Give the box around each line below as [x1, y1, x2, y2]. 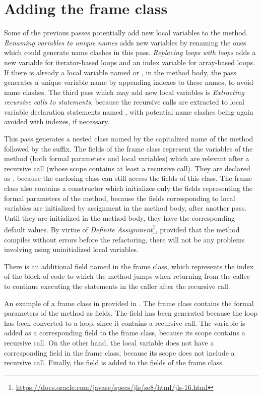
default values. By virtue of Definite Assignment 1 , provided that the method [4, 223, 240, 235]
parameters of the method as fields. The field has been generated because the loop [4, 308, 258, 318]
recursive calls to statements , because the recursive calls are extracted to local [4, 96, 244, 107]
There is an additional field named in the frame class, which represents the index [4, 261, 254, 271]
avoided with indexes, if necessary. [4, 116, 110, 127]
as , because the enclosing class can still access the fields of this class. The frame [4, 173, 252, 183]
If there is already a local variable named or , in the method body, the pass [4, 67, 236, 77]
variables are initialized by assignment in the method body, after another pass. [4, 203, 247, 213]
